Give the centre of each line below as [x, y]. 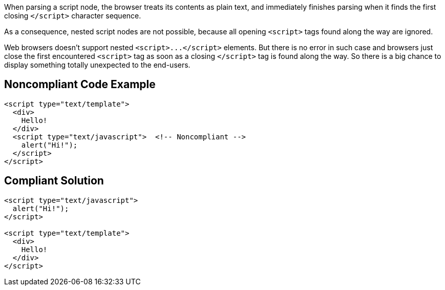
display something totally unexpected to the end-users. [97, 65]
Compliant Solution [54, 181]
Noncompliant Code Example [80, 85]
